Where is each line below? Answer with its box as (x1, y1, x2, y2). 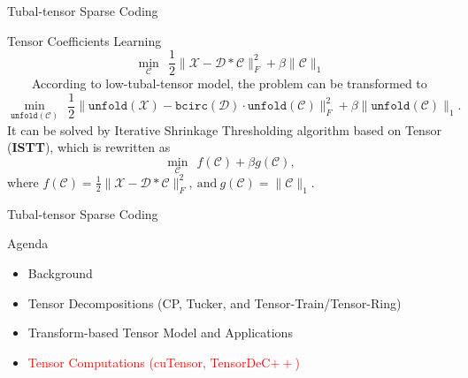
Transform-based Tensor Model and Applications (27, 323, 293, 342)
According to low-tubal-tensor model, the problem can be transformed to (31, 74, 427, 93)
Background (27, 263, 93, 282)
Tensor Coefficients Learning (7, 31, 162, 49)
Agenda (7, 234, 49, 253)
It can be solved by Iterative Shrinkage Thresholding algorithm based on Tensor (7, 120, 441, 139)
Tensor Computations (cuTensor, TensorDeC (27, 352, 271, 371)
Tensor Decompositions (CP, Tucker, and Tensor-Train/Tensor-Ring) (27, 293, 402, 312)
